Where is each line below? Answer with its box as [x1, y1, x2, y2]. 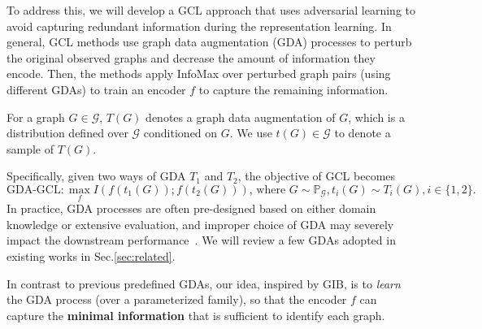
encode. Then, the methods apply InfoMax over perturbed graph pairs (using [7, 65, 391, 82]
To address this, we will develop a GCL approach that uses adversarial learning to [7, 2, 415, 18]
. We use [229, 124, 272, 141]
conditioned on [143, 124, 218, 141]
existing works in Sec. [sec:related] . [7, 247, 176, 264]
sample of [7, 140, 54, 157]
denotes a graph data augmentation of [145, 108, 336, 125]
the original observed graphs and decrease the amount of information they [7, 49, 376, 66]
